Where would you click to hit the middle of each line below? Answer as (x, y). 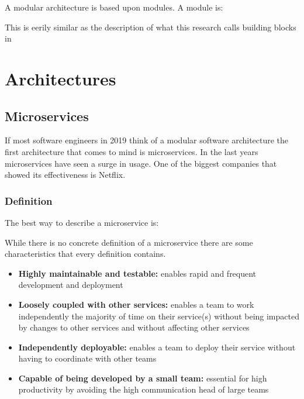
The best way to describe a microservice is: (82, 222)
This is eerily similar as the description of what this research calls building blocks (151, 27)
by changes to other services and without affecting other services (134, 327)
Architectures (61, 78)
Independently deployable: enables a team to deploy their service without (157, 347)
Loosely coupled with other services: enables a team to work (136, 304)
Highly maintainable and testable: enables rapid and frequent (137, 273)
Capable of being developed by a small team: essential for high (143, 378)
